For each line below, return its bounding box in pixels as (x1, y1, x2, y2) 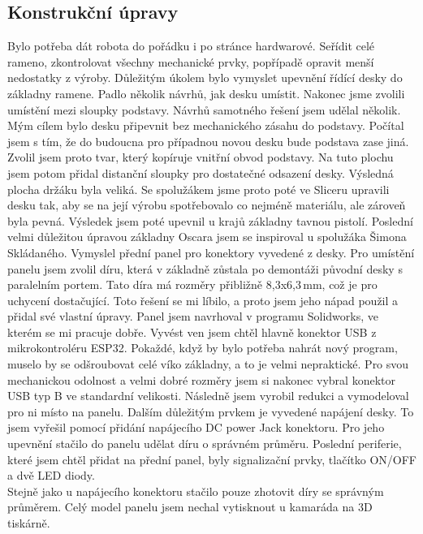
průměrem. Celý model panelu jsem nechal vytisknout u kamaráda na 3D (7, 498, 373, 515)
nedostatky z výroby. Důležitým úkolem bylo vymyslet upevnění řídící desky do (7, 69, 403, 86)
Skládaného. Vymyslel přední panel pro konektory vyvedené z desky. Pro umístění (7, 243, 415, 261)
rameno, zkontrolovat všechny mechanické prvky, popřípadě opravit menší (7, 53, 374, 70)
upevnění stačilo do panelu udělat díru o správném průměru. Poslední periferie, (7, 435, 402, 452)
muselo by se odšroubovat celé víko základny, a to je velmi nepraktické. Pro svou (7, 355, 409, 373)
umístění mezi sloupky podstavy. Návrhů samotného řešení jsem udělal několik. (7, 101, 401, 118)
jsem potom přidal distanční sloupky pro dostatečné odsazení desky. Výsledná (7, 164, 394, 181)
